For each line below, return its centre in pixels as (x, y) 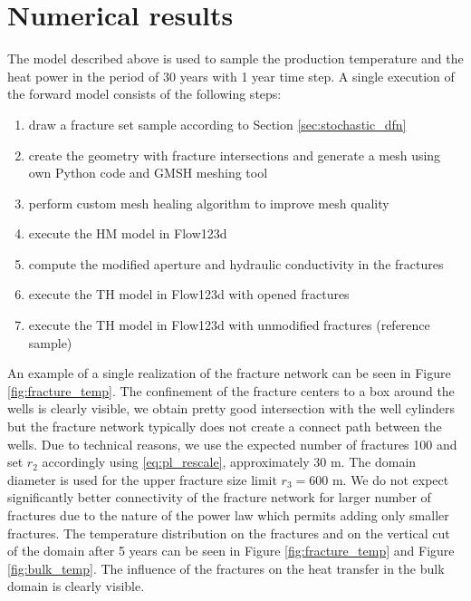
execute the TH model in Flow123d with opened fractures (189, 294)
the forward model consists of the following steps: (144, 94)
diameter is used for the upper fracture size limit (142, 479)
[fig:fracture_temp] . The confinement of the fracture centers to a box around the (231, 390)
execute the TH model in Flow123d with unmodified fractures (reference (229, 325)
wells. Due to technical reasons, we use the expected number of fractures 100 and (232, 444)
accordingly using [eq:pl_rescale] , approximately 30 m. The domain (229, 462)
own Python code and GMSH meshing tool (148, 173)
